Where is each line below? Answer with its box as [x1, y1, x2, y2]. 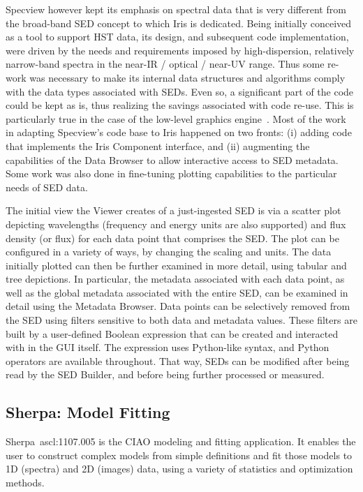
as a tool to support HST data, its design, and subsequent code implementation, [6, 29, 349, 44]
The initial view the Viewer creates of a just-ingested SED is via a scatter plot [6, 203, 341, 218]
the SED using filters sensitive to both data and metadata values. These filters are [6, 313, 357, 327]
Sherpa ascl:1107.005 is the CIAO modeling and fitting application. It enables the [6, 434, 356, 449]
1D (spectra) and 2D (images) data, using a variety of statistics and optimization [6, 461, 353, 476]
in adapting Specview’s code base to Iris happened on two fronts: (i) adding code [6, 125, 352, 140]
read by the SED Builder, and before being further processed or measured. [6, 367, 325, 382]
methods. [6, 475, 45, 490]
